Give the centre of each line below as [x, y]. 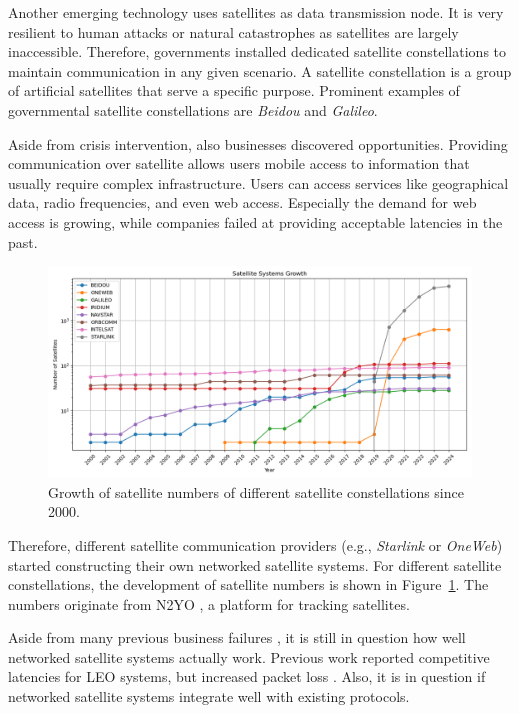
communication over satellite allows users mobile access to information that [239, 163]
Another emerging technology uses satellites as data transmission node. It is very [256, 12]
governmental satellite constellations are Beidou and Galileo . [193, 109]
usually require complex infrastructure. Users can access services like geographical [258, 182]
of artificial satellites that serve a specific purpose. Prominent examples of [234, 90]
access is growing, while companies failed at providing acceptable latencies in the [255, 221]
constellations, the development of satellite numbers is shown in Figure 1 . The [248, 584]
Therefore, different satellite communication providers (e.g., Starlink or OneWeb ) [255, 544]
